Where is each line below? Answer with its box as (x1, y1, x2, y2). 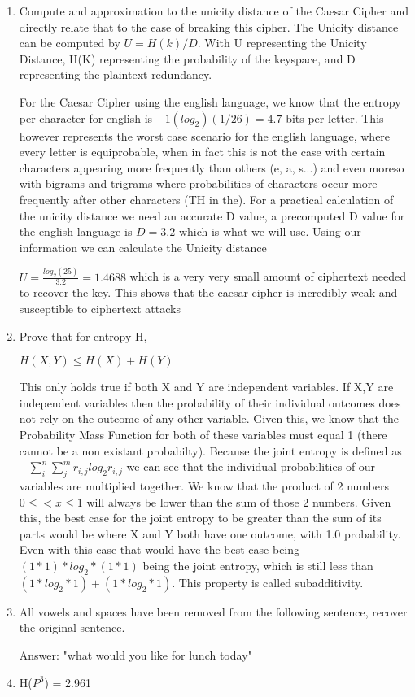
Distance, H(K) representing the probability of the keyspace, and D (19, 50, 356, 67)
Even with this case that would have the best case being (19, 541, 300, 558)
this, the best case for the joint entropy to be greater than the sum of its (19, 509, 382, 526)
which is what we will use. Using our (178, 223, 361, 240)
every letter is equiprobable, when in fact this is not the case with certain (19, 143, 386, 160)
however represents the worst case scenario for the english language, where (19, 127, 391, 144)
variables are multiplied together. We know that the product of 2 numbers (19, 477, 389, 494)
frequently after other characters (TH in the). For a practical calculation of (19, 190, 394, 207)
